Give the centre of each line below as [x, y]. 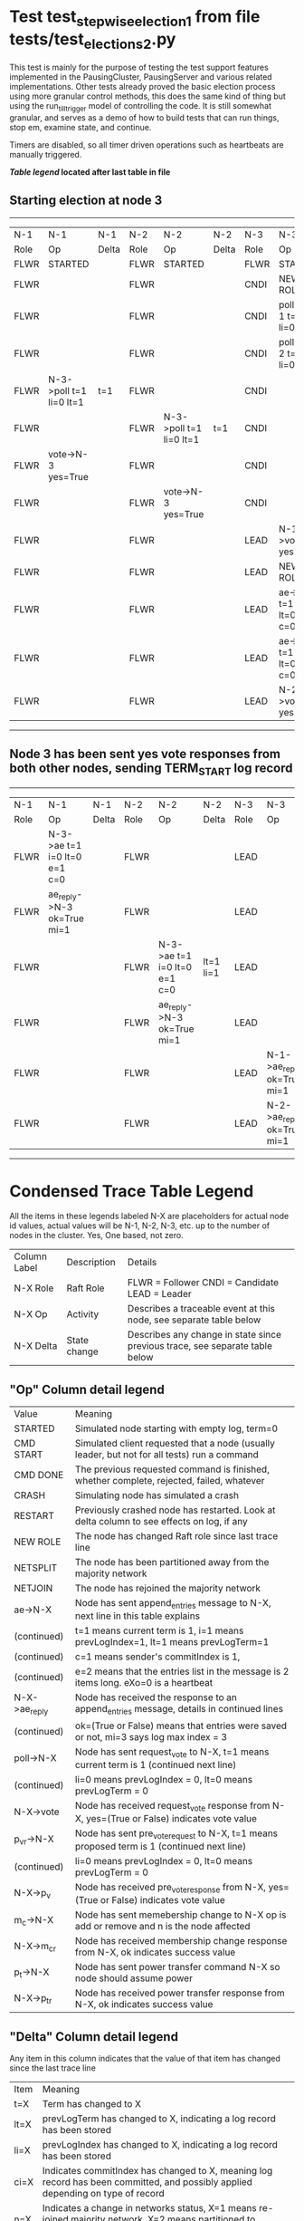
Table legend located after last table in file [90, 172]
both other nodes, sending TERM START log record [151, 769]
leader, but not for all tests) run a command [167, 1455]
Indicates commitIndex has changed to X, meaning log [157, 2171]
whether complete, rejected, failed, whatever [170, 1481]
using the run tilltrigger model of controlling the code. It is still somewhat [141, 107]
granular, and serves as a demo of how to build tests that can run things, [144, 117]
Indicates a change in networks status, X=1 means [149, 2208]
